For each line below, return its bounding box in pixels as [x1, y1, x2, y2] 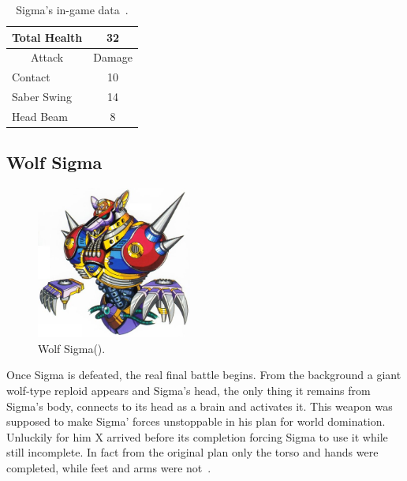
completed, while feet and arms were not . [6, 459, 211, 475]
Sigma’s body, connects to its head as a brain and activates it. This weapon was [6, 397, 393, 414]
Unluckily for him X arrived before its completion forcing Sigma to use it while [6, 428, 388, 445]
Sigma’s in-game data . [16, 2, 129, 17]
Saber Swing [12, 88, 72, 105]
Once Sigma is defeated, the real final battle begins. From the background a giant [6, 366, 401, 383]
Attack [31, 49, 64, 66]
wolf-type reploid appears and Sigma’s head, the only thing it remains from [6, 382, 371, 399]
